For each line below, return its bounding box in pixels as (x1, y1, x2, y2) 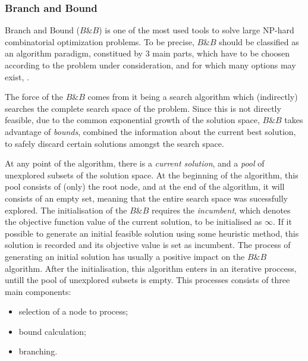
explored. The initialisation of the (5, 203, 127, 216)
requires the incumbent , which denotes (151, 203, 291, 216)
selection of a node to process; (18, 305, 128, 318)
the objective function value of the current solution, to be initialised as (5, 215, 262, 228)
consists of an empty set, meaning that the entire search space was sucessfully (5, 192, 288, 204)
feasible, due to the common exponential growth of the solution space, (5, 114, 260, 126)
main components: (5, 285, 71, 297)
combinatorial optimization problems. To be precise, (5, 35, 194, 48)
